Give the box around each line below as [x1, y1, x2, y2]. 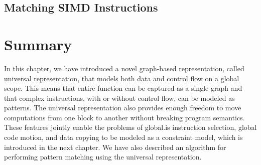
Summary [4, 34, 72, 54]
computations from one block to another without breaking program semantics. [4, 112, 245, 122]
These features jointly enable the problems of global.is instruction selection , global [4, 122, 257, 132]
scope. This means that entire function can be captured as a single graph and [4, 83, 242, 93]
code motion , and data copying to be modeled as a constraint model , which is [4, 132, 243, 142]
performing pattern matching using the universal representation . [4, 151, 202, 162]
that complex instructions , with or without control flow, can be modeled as [4, 92, 235, 103]
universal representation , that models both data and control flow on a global [4, 73, 239, 83]
